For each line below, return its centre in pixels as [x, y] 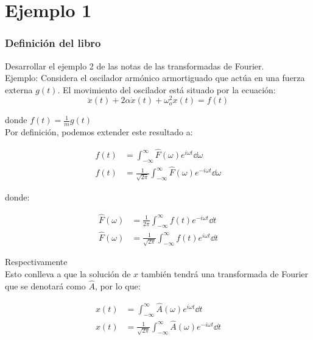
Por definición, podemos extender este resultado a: [99, 132]
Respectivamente [36, 262]
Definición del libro [53, 43]
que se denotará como [45, 285]
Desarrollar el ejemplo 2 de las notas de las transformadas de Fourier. [135, 66]
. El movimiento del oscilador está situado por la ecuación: [167, 89]
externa [19, 89]
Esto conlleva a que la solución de [68, 274]
